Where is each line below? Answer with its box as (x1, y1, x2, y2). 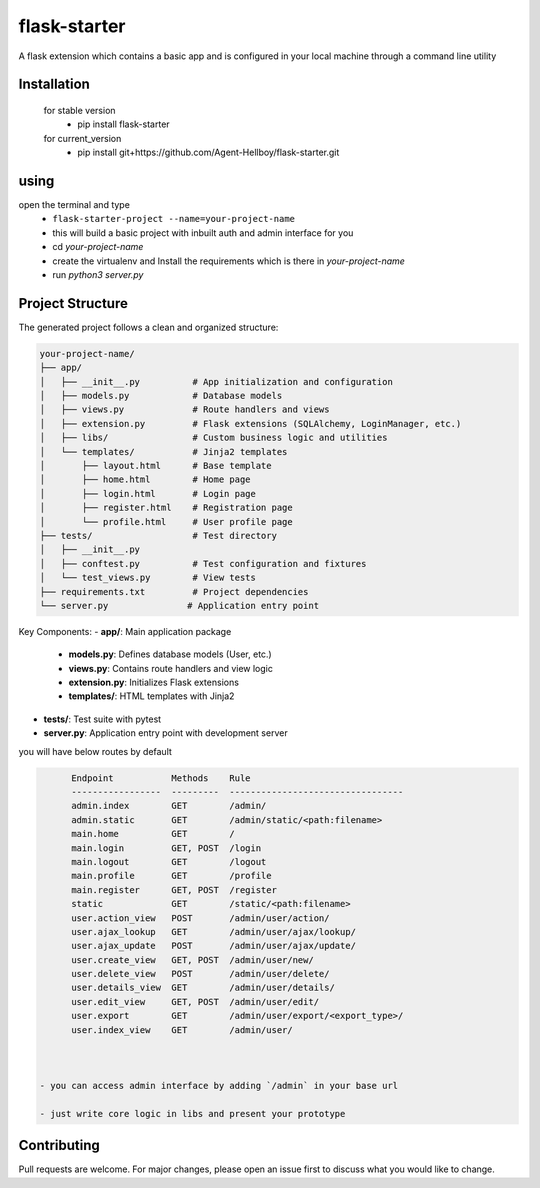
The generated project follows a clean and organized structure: (18, 321, 279, 333)
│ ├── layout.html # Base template (39, 460, 272, 471)
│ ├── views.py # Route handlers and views (39, 404, 330, 415)
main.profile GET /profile (71, 870, 272, 882)
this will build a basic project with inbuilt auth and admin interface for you (52, 226, 354, 239)
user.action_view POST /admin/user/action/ (71, 912, 330, 924)
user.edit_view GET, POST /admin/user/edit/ (71, 996, 320, 1007)
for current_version (43, 132, 122, 144)
